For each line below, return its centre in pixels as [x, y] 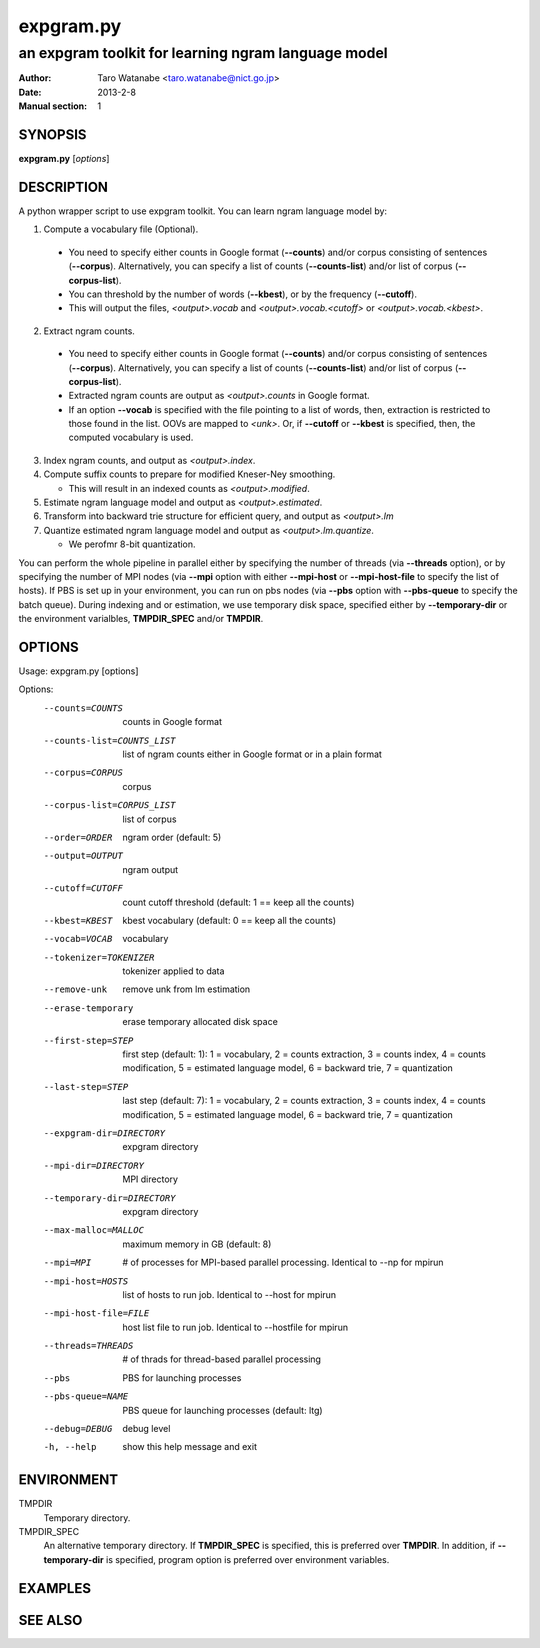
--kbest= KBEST [78, 920]
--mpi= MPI [67, 1263]
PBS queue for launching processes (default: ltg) [223, 1410]
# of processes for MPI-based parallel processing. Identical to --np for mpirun [283, 1262]
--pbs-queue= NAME [86, 1396]
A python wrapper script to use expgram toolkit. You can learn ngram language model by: [203, 211]
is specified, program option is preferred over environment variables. [247, 1559]
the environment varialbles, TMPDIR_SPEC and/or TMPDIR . [141, 619]
